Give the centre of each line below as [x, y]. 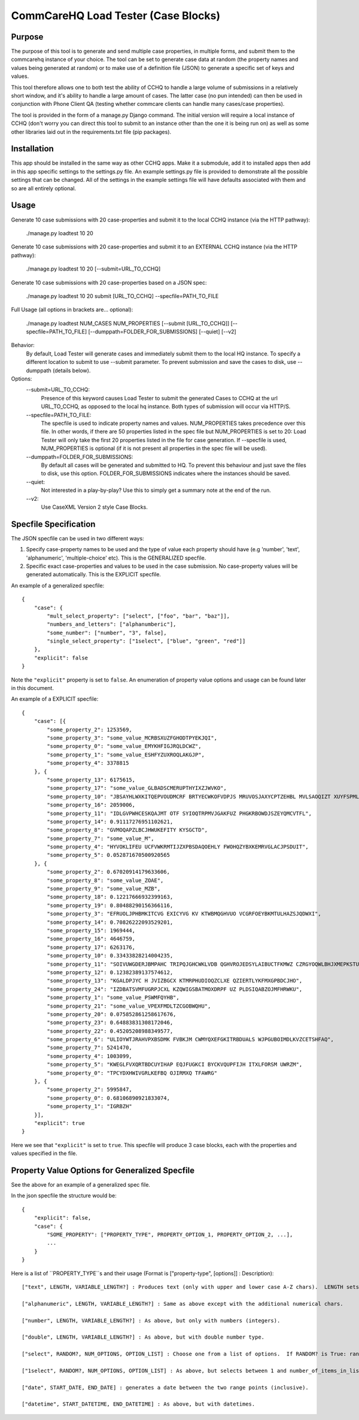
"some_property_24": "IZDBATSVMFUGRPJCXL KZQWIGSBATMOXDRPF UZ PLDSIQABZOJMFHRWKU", [175, 989]
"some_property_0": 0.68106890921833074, [109, 1098]
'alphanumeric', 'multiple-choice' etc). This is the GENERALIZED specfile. [116, 558]
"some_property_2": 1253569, [90, 729]
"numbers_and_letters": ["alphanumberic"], [112, 624]
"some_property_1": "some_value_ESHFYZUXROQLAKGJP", [126, 755]
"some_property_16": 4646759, [91, 939]
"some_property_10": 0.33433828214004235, [110, 956]
